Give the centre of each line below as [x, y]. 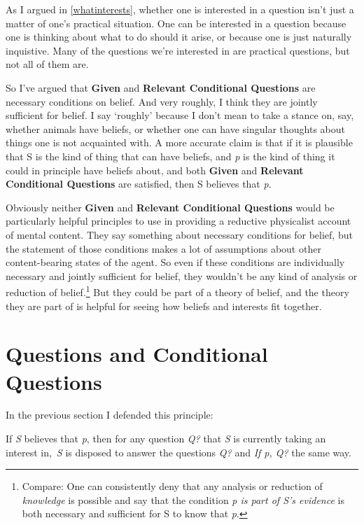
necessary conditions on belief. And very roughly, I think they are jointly [162, 101]
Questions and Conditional [137, 354]
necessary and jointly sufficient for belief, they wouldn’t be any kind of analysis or [182, 275]
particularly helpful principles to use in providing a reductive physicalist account [178, 221]
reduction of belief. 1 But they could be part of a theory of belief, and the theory [177, 291]
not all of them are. [47, 64]
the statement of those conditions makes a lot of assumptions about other [163, 248]
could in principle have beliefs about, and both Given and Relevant [155, 170]
